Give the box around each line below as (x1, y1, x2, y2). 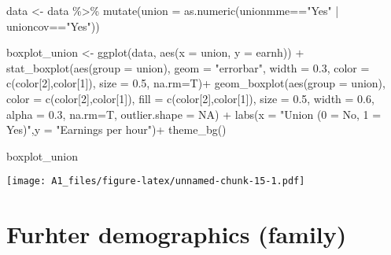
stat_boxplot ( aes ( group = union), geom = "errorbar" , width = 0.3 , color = (6, 59, 370, 76)
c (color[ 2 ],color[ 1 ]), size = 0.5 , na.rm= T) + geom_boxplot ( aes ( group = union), (6, 75, 385, 91)
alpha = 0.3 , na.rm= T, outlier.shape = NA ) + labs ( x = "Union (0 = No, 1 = (6, 105, 382, 122)
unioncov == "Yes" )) (6, 17, 100, 34)
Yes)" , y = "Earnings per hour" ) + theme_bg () (6, 121, 227, 138)
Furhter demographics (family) (6, 218, 347, 250)
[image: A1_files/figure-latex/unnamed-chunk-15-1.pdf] (6, 176, 305, 187)
